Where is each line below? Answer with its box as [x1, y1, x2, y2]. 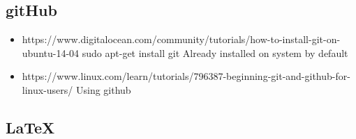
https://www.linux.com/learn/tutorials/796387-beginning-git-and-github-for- [22, 69, 350, 83]
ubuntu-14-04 [22, 45, 80, 60]
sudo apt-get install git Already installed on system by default [82, 45, 348, 60]
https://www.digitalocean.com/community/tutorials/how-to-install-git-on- [22, 32, 341, 47]
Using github [75, 82, 131, 97]
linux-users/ [22, 82, 73, 97]
